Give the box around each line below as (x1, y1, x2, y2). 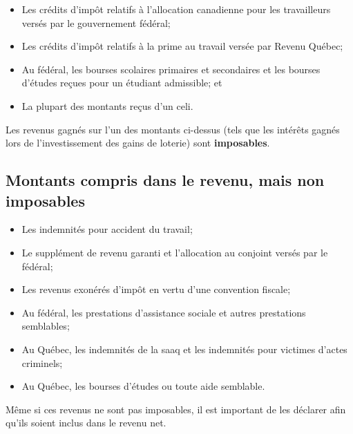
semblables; (21, 319, 70, 333)
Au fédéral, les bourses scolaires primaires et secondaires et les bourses (21, 62, 321, 76)
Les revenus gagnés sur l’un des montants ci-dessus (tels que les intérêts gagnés (6, 122, 340, 136)
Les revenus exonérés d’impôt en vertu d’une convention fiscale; (21, 282, 291, 296)
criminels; (21, 355, 63, 370)
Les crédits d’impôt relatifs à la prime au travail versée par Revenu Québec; (21, 39, 343, 53)
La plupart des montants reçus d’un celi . (21, 98, 193, 113)
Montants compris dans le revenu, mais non (6, 169, 325, 191)
